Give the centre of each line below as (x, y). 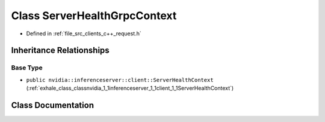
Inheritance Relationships (60, 51)
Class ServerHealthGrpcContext (94, 16)
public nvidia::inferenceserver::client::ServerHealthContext (120, 80)
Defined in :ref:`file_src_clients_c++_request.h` (84, 33)
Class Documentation (53, 105)
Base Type (27, 68)
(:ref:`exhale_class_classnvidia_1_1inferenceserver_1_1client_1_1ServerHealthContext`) (130, 88)
